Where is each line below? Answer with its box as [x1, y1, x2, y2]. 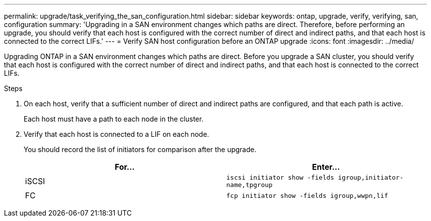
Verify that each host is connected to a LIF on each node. [24, 130, 209, 138]
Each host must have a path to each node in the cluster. [24, 115, 204, 123]
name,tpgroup [226, 181, 273, 189]
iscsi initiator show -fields [226, 174, 335, 181]
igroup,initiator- [338, 174, 404, 181]
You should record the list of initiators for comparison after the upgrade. [24, 145, 256, 154]
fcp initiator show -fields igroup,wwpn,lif [226, 191, 388, 199]
